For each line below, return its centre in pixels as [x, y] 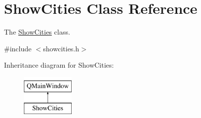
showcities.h [61, 48]
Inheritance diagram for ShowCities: [59, 65]
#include [18, 48]
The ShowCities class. [37, 32]
